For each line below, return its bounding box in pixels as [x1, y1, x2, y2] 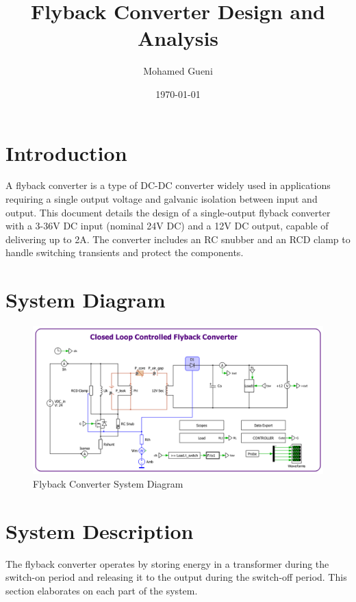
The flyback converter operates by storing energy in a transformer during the [5, 556, 329, 570]
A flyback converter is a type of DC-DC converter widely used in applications [5, 178, 331, 192]
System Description [5, 516, 194, 544]
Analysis [137, 24, 219, 52]
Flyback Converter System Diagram [33, 476, 183, 490]
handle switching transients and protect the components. [5, 245, 244, 260]
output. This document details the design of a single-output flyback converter [5, 205, 331, 219]
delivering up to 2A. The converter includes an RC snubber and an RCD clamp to [5, 231, 351, 246]
